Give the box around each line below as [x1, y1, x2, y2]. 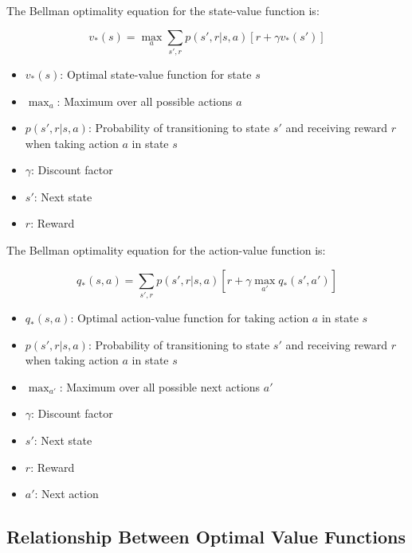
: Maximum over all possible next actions [59, 378, 261, 395]
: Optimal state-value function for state [60, 65, 252, 82]
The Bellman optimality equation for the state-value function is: [6, 2, 320, 18]
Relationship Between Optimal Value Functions [6, 524, 406, 549]
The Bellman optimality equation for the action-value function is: [6, 242, 326, 259]
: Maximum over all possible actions [57, 92, 233, 109]
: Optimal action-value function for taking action [70, 310, 309, 325]
